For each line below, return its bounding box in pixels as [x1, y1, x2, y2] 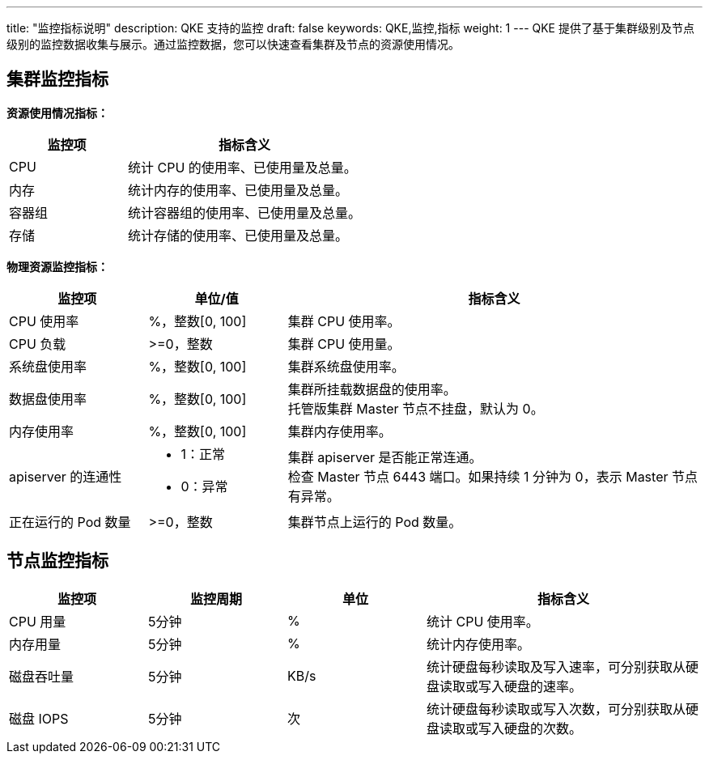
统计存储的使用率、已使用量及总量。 [128, 227, 349, 244]
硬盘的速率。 [504, 677, 583, 694]
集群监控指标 [6, 69, 108, 90]
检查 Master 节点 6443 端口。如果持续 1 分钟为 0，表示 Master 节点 [287, 468, 698, 485]
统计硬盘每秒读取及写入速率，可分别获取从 [427, 658, 686, 675]
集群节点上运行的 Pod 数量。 [287, 513, 462, 530]
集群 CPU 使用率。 [287, 312, 401, 329]
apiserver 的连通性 [9, 468, 122, 485]
